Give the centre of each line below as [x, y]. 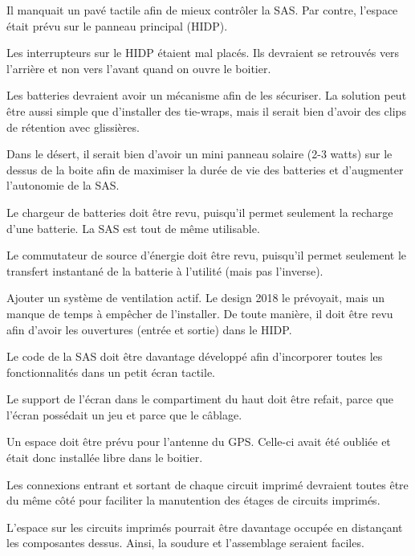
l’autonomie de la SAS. [63, 185]
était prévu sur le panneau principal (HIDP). [117, 25]
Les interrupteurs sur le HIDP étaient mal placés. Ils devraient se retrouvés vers [203, 53]
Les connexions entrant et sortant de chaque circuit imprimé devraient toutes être [207, 484]
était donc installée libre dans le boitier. [105, 458]
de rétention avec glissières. [73, 127]
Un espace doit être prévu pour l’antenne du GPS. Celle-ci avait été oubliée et [199, 442]
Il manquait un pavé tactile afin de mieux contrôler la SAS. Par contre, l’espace [202, 10]
